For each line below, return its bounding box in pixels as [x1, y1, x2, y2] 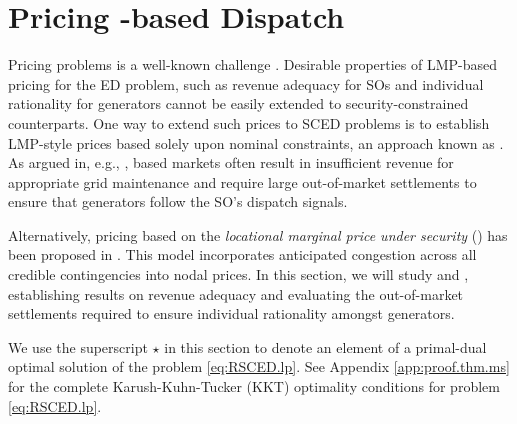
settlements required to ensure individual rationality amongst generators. [8, 303, 455, 324]
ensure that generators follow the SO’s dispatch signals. [8, 191, 348, 212]
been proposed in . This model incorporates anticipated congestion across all [8, 244, 477, 265]
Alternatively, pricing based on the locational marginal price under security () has [8, 224, 508, 245]
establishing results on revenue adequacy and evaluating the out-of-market [8, 283, 464, 304]
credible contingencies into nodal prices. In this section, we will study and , [8, 264, 469, 285]
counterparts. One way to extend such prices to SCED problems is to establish [8, 112, 490, 133]
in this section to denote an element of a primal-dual [164, 336, 487, 357]
